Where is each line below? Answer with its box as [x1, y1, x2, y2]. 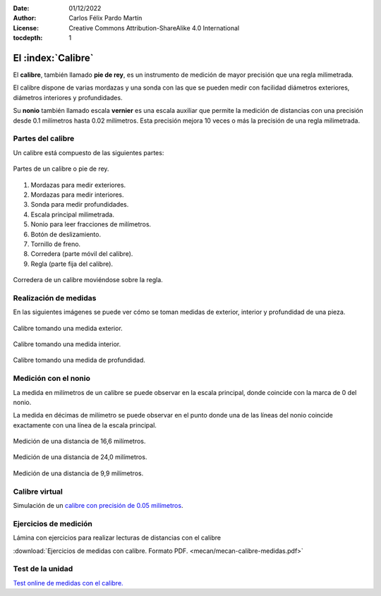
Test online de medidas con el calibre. [13, 578, 123, 587]
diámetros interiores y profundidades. [13, 93, 123, 102]
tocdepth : [13, 34, 43, 42]
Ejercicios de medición [13, 518, 93, 528]
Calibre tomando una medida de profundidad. [13, 356, 146, 365]
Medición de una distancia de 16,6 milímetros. [13, 437, 146, 446]
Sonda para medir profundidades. [30, 200, 129, 209]
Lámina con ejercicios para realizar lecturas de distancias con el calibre [13, 533, 222, 542]
